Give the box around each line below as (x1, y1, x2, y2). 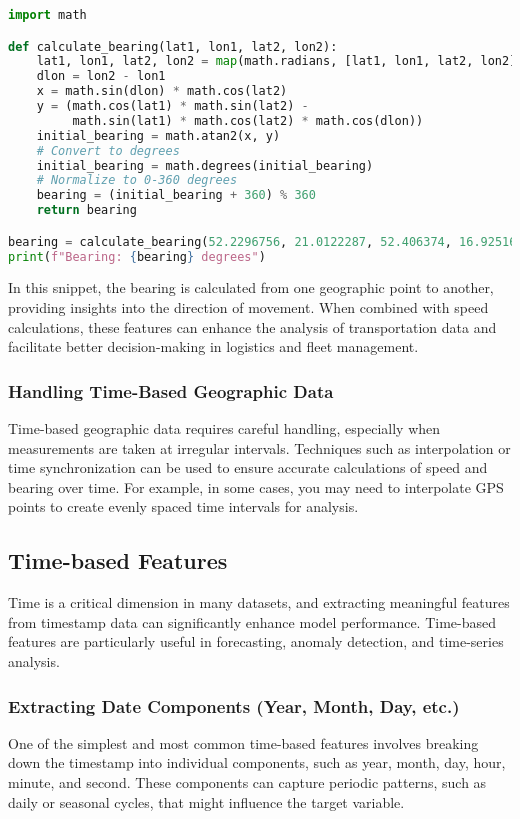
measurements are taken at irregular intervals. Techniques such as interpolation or (8, 437, 511, 458)
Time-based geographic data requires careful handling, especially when (8, 418, 441, 439)
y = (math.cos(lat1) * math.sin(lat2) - (36, 99, 309, 114)
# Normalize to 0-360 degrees (36, 173, 238, 188)
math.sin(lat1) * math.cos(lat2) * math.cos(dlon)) (72, 113, 424, 128)
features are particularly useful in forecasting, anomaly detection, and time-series (8, 631, 504, 652)
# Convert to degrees (36, 143, 180, 158)
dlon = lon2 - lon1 (36, 69, 166, 84)
